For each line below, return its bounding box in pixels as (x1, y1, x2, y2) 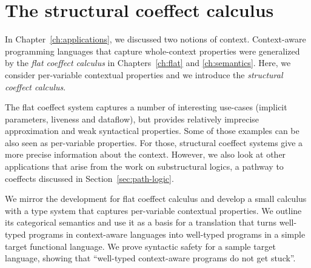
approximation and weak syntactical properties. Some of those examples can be (5, 124, 299, 137)
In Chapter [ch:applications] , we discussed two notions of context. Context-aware (5, 33, 306, 45)
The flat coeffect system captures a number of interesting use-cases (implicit (5, 101, 287, 113)
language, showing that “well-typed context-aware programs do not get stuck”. (5, 252, 296, 264)
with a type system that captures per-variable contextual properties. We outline (5, 204, 302, 216)
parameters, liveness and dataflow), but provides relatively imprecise (5, 112, 259, 125)
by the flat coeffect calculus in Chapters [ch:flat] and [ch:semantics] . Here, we (5, 56, 291, 69)
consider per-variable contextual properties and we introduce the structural (5, 68, 283, 81)
